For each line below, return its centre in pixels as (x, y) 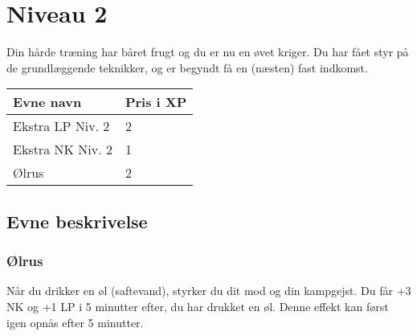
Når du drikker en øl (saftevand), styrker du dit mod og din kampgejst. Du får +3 (209, 291)
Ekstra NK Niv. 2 (63, 150)
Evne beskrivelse (77, 221)
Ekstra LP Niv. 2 (61, 126)
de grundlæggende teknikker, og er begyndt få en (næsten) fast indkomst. (187, 67)
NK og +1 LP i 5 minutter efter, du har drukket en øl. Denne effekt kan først (198, 306)
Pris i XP (156, 102)
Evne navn (47, 102)
